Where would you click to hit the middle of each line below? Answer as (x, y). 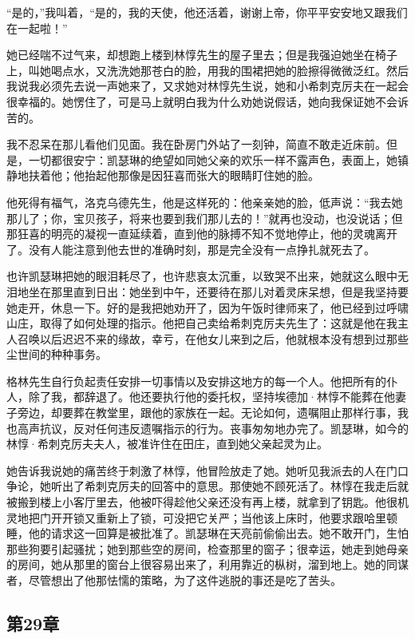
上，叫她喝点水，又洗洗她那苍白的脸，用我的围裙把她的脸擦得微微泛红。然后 (207, 70)
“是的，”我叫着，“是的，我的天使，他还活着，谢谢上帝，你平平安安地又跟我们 (207, 12)
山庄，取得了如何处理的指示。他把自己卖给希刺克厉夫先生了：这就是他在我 (202, 323)
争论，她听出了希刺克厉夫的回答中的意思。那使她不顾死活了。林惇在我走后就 (207, 486)
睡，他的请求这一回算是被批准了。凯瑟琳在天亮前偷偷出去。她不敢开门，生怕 (207, 533)
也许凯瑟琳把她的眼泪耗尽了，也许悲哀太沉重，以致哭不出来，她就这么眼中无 (207, 276)
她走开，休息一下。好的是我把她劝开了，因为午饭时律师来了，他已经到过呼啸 (207, 307)
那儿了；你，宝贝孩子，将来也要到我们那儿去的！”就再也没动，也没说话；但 (205, 218)
